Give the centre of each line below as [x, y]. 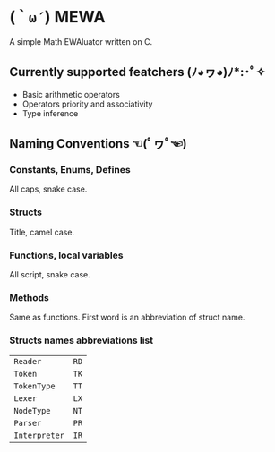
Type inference [50, 113]
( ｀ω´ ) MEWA [57, 17]
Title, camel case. [42, 232]
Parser [28, 423]
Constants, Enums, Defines [70, 170]
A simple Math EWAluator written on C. [81, 41]
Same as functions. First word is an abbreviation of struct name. [127, 317]
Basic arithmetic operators [71, 94]
